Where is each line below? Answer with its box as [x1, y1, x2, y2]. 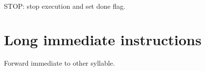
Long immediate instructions [4, 29, 202, 49]
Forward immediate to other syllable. [4, 57, 115, 68]
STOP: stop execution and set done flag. [4, 1, 126, 11]
